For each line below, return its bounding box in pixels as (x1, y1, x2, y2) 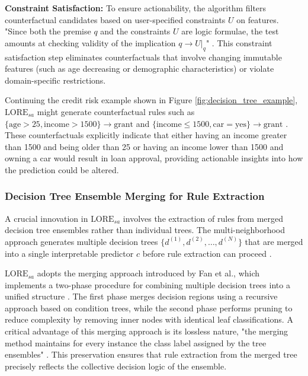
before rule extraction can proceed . (142, 247, 272, 259)
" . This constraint (206, 36, 272, 49)
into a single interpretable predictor (5, 247, 134, 259)
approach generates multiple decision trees (5, 235, 158, 247)
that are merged (245, 235, 303, 247)
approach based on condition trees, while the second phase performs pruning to (5, 301, 293, 314)
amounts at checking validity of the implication (5, 36, 176, 49)
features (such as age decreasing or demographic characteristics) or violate (5, 62, 274, 75)
